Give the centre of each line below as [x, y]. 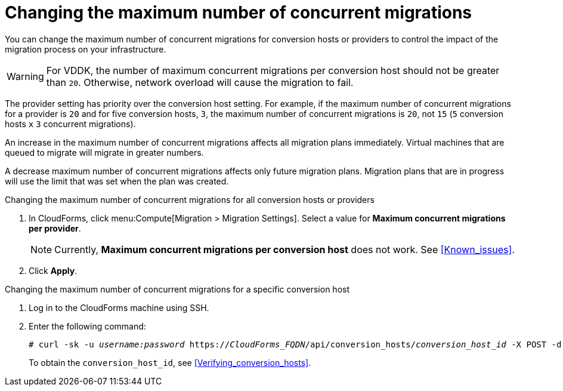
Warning [25, 76]
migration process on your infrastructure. [86, 49]
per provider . [55, 228]
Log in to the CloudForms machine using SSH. [119, 307]
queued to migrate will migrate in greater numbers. [104, 152]
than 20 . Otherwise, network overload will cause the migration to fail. [200, 82]
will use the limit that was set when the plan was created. [117, 181]
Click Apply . [53, 270]
